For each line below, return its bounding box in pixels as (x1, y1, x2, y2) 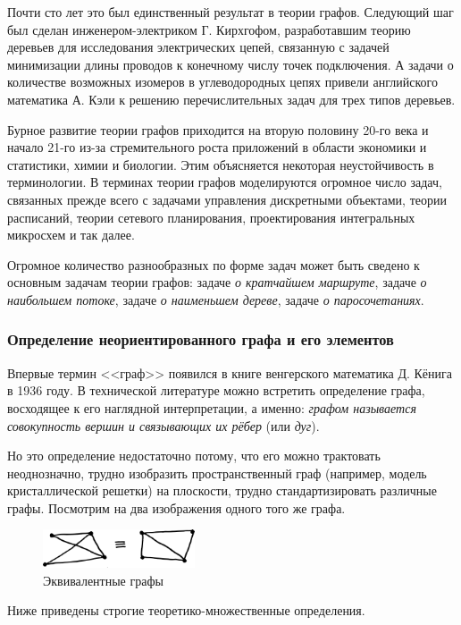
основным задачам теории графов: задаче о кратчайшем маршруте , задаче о (7, 273, 427, 291)
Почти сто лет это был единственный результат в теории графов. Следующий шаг (7, 3, 454, 21)
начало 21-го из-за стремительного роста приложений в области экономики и (7, 138, 427, 156)
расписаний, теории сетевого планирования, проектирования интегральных (7, 207, 415, 226)
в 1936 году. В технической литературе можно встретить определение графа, (7, 381, 425, 400)
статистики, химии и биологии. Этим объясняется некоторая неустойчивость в (7, 155, 434, 173)
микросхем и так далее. (7, 225, 135, 244)
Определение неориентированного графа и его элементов (7, 328, 394, 351)
